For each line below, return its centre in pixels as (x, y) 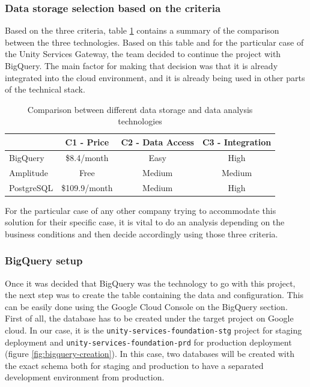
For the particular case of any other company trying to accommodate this (141, 210)
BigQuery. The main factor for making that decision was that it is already (141, 66)
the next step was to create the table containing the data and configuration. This (154, 295)
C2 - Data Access (157, 142)
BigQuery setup (44, 261)
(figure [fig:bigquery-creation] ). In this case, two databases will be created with (150, 354)
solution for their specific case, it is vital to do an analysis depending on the (145, 222)
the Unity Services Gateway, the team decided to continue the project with (143, 54)
